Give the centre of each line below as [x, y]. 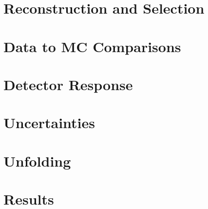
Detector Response [68, 84]
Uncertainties [49, 123]
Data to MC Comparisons [92, 46]
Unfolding [37, 161]
